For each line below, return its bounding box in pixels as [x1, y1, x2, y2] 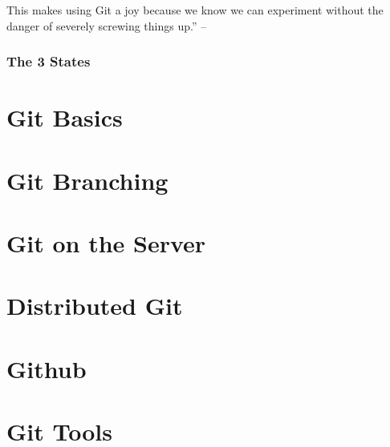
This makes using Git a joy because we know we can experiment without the [6, 2, 384, 18]
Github [6, 352, 87, 385]
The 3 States [6, 51, 91, 71]
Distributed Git [6, 289, 183, 322]
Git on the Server [6, 226, 206, 259]
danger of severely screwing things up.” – [6, 17, 207, 34]
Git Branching [6, 163, 169, 196]
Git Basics [6, 101, 123, 134]
